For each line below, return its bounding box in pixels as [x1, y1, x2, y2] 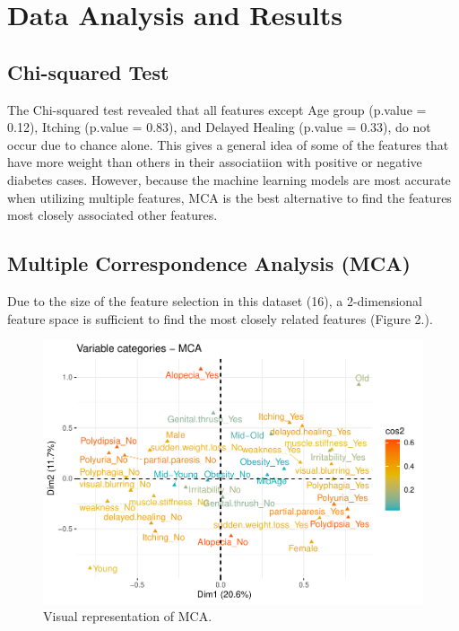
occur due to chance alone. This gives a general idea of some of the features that [7, 135, 449, 153]
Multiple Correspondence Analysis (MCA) [7, 250, 411, 277]
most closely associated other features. [7, 206, 218, 224]
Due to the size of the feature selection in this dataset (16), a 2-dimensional [7, 291, 422, 310]
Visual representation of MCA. [43, 607, 212, 626]
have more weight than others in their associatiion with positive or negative [7, 153, 422, 171]
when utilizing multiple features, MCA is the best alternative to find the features [7, 188, 452, 206]
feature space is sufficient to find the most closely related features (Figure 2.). [7, 309, 433, 328]
